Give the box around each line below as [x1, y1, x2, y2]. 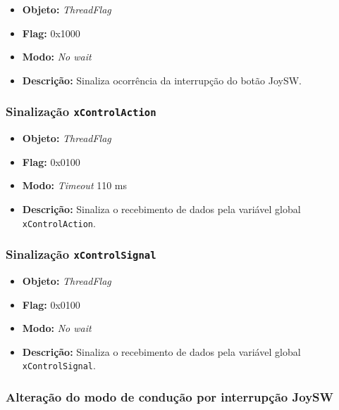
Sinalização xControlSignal [6, 245, 156, 263]
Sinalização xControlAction [6, 103, 156, 120]
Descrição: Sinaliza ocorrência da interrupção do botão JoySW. [22, 72, 302, 87]
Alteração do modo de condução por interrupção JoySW [6, 387, 333, 405]
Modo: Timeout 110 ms [22, 178, 128, 193]
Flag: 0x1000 [22, 25, 80, 40]
